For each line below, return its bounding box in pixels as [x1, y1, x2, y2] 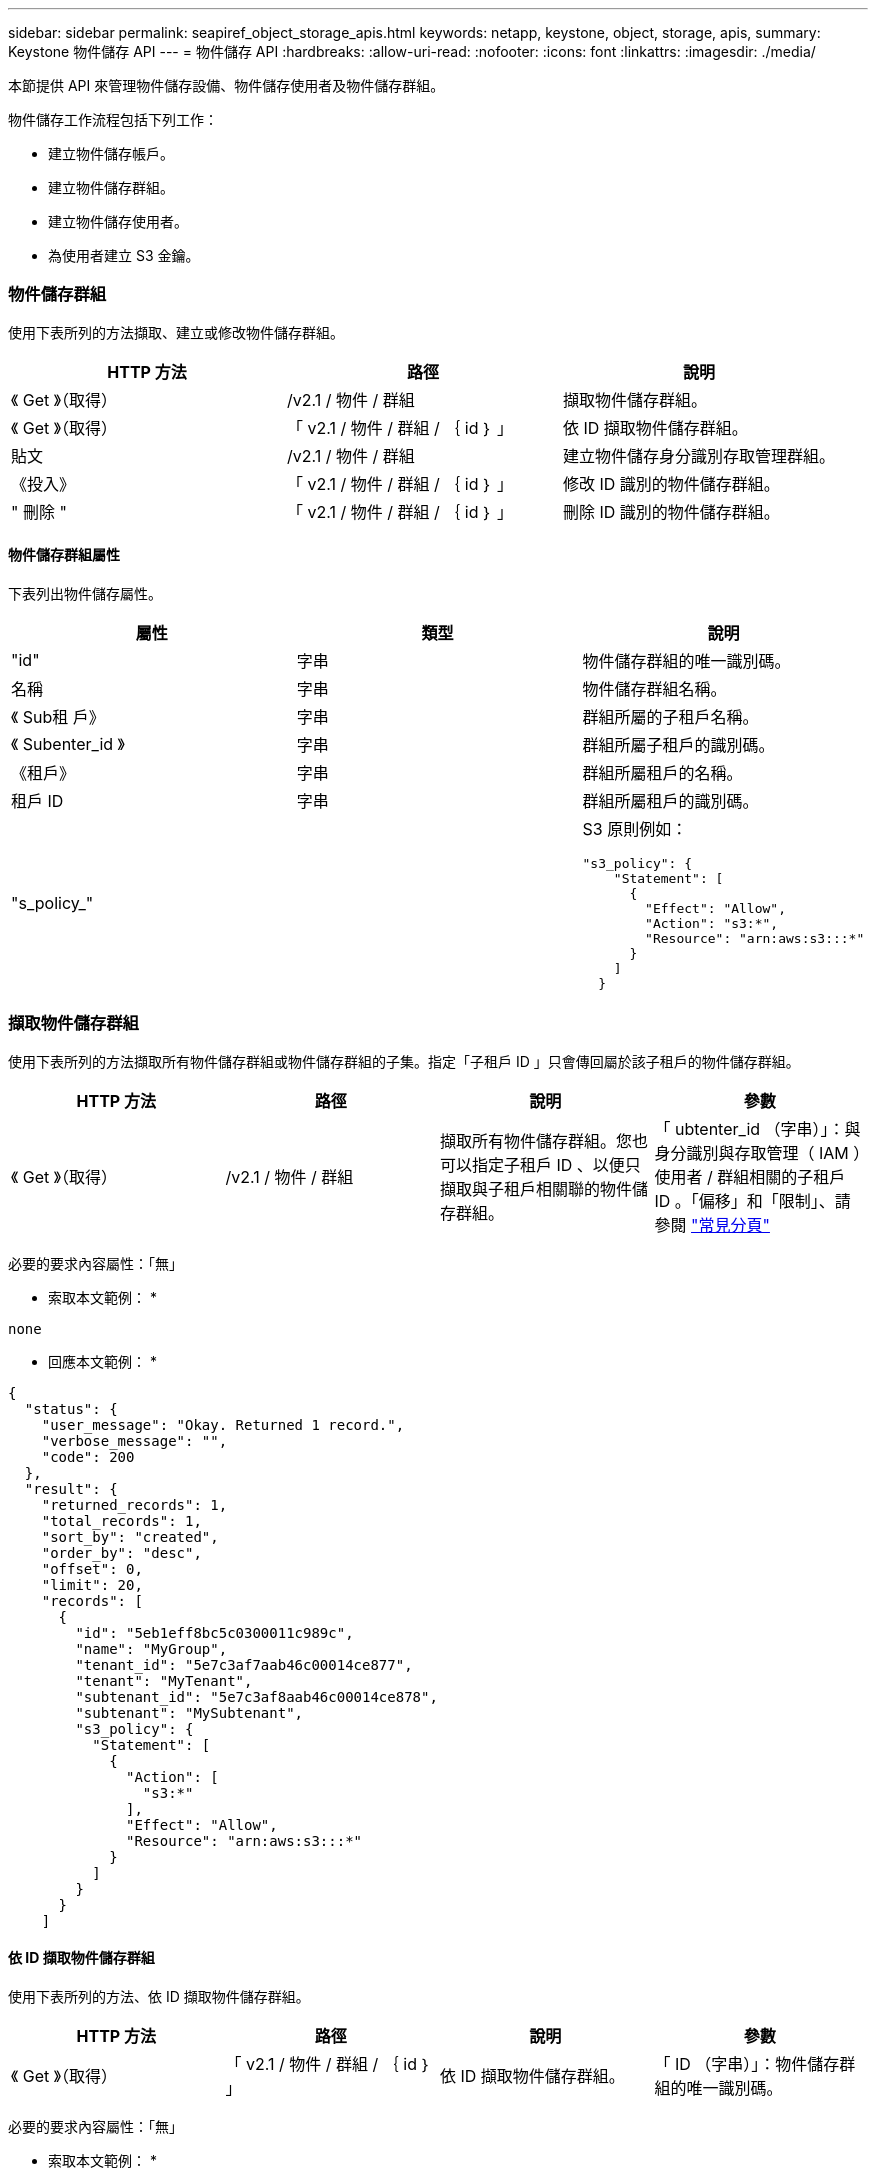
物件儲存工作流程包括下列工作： [8, 111, 218, 128]
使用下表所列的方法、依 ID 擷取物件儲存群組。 [8, 1987, 310, 2005]
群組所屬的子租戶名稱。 [582, 706, 759, 727]
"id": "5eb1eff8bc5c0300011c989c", [75, 1624, 354, 1641]
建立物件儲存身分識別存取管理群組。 [563, 445, 836, 466]
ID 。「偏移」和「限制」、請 [654, 1190, 851, 1211]
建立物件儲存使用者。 [48, 213, 188, 230]
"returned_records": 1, [41, 1496, 228, 1513]
